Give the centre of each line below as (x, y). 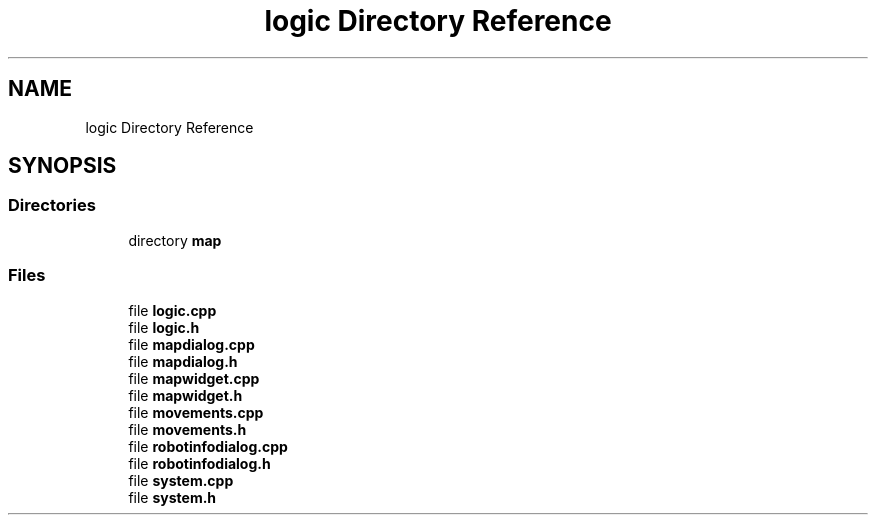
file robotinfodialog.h (199, 463)
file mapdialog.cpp (191, 344)
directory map (175, 240)
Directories (52, 205)
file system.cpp (181, 480)
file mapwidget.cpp (194, 378)
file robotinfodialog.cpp (208, 446)
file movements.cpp (196, 412)
